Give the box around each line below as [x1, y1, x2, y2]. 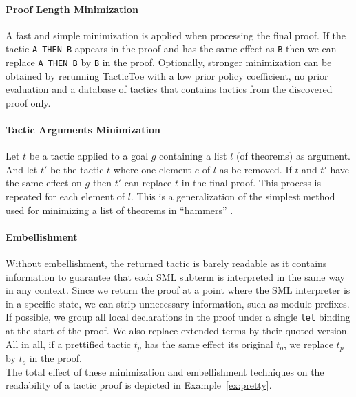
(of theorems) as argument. [236, 149, 350, 163]
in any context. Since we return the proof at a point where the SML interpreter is [6, 283, 350, 297]
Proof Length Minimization [6, 1, 138, 16]
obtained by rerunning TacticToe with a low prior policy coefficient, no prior [6, 68, 328, 83]
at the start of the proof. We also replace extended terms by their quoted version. [6, 323, 350, 338]
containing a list [159, 149, 227, 163]
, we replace [283, 336, 333, 351]
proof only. [6, 95, 51, 109]
